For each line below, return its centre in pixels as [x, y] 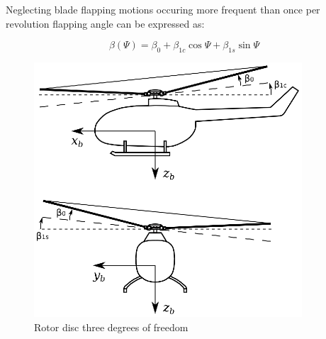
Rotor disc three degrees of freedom [111, 327]
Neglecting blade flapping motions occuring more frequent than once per [163, 9]
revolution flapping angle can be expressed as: [105, 23]
